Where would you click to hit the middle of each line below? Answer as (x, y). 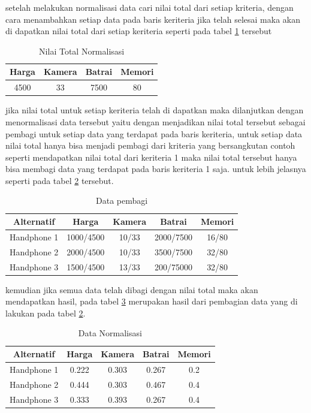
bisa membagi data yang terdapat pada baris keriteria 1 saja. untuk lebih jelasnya (156, 169)
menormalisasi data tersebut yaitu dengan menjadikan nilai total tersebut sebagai (155, 121)
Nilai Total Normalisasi (82, 51)
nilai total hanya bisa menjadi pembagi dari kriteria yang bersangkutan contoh (150, 145)
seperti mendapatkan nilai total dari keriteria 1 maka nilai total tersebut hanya (151, 157)
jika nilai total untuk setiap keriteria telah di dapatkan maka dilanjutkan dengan (155, 110)
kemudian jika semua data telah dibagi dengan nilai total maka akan (132, 289)
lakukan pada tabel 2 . (46, 313)
